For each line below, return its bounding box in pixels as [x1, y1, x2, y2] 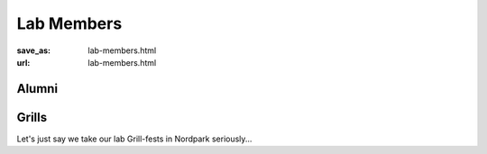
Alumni [16, 81, 59, 96]
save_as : [16, 45, 51, 56]
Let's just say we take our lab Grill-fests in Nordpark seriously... [16, 133, 253, 144]
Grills [16, 109, 48, 125]
